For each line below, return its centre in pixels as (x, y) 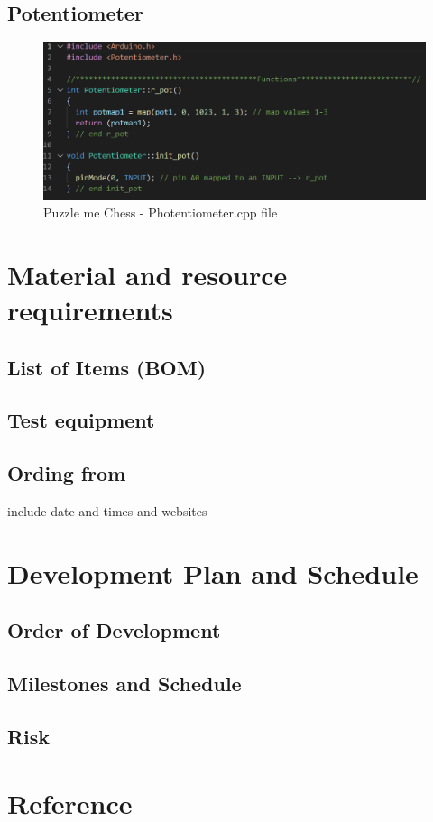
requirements (90, 310)
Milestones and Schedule (124, 683)
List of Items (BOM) (107, 367)
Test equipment (81, 420)
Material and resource (147, 274)
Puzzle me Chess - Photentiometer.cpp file (161, 212)
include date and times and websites (107, 511)
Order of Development (114, 630)
